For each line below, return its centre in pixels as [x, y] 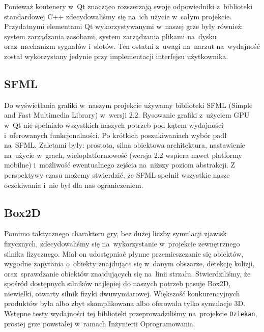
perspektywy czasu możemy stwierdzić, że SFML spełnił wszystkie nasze [117, 174]
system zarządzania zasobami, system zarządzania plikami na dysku [110, 36]
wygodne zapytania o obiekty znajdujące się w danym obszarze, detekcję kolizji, [129, 264]
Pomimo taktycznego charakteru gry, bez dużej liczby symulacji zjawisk [115, 233]
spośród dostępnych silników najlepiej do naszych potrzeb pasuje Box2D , [118, 283]
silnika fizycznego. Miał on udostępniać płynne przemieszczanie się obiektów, [124, 253]
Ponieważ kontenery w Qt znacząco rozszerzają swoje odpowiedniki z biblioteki [128, 6]
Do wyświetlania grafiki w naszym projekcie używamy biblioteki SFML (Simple [128, 105]
